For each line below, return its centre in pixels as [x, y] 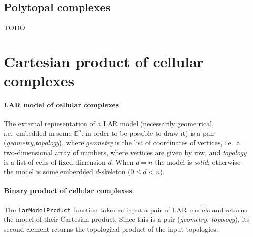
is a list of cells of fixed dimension [55, 162]
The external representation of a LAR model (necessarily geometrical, [109, 123]
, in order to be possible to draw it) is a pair [148, 133]
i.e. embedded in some [38, 133]
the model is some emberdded [49, 171]
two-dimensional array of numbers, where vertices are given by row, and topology [125, 152]
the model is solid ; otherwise [198, 162]
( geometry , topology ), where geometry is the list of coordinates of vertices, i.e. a [122, 143]
